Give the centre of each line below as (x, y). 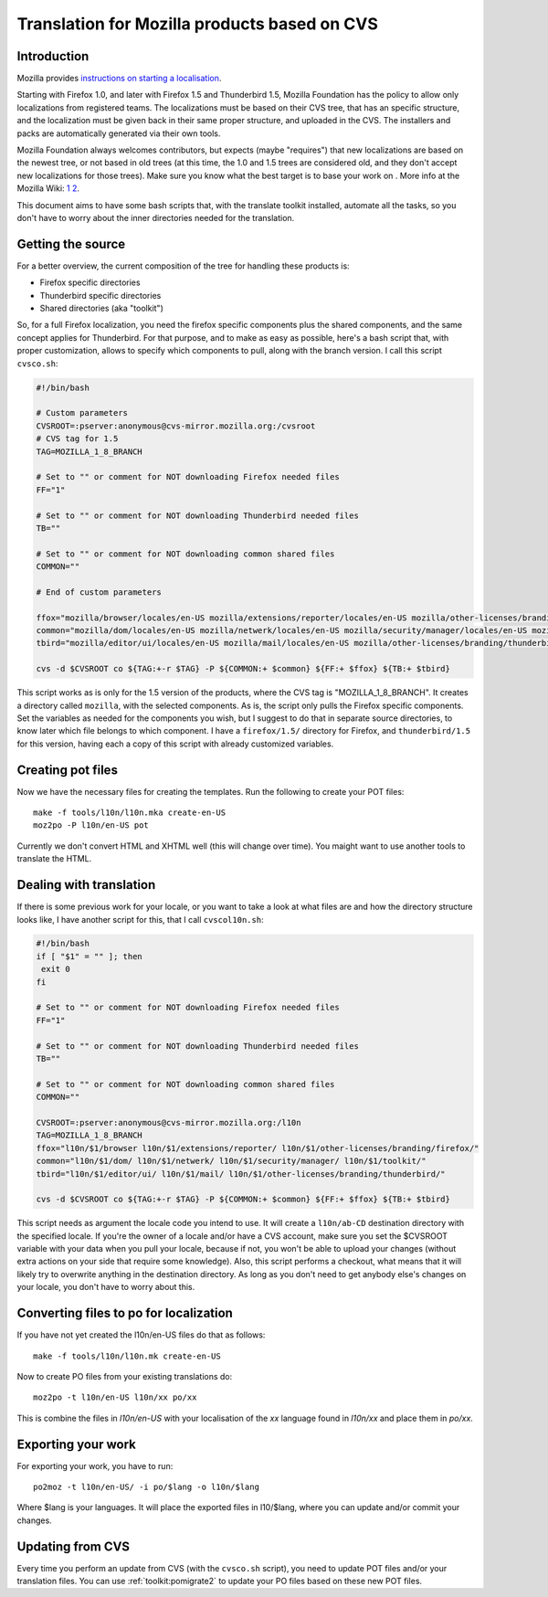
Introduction (53, 56)
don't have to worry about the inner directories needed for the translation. (156, 217)
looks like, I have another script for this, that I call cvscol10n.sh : (140, 919)
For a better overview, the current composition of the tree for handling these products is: (184, 266)
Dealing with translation (86, 885)
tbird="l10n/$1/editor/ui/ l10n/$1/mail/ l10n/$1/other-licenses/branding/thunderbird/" (241, 1174)
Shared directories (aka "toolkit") (101, 308)
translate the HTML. (54, 859)
